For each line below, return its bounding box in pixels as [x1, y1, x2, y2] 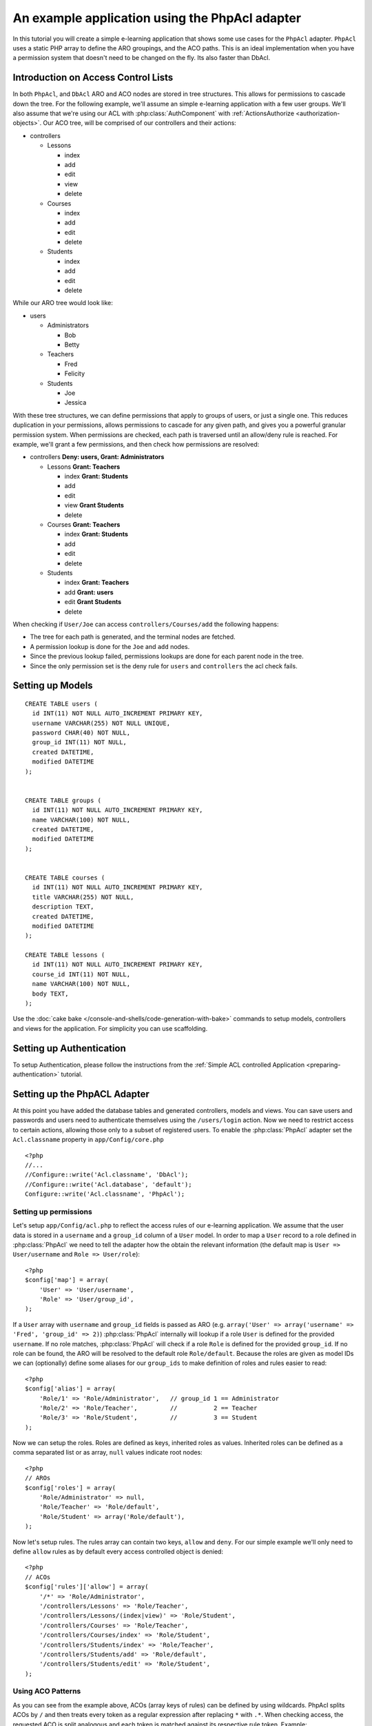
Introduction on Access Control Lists [12, 72, 174, 84]
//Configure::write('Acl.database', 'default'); [25, 1181, 192, 1188]
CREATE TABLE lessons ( [25, 951, 105, 959]
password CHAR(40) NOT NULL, [32, 729, 131, 737]
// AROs [25, 1474, 51, 1482]
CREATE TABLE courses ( [25, 873, 105, 882]
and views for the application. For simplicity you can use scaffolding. [12, 1024, 208, 1032]
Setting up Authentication [12, 1043, 127, 1054]
